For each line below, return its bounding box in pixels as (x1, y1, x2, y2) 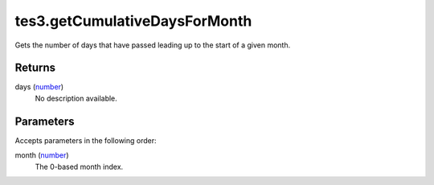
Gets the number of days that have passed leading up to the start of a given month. (14, 40, 291, 50)
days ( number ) (14, 82, 64, 92)
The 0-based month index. (35, 162, 124, 171)
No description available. (35, 93, 118, 103)
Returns (14, 61, 56, 75)
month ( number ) (14, 150, 69, 160)
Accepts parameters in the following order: (14, 135, 157, 145)
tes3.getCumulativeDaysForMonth (14, 12, 252, 30)
